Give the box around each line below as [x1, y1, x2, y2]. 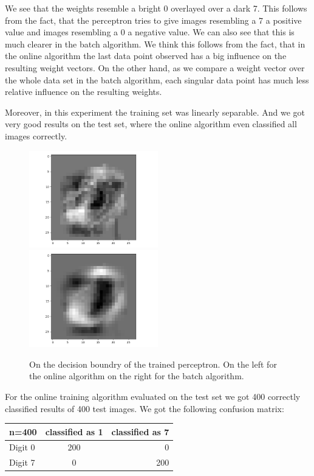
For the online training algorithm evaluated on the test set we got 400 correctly [5, 390, 301, 402]
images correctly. [5, 129, 67, 142]
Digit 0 [9, 441, 35, 453]
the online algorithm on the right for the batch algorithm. [29, 369, 244, 382]
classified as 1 [45, 425, 103, 438]
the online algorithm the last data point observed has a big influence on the [5, 49, 287, 62]
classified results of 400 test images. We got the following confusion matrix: [5, 402, 284, 415]
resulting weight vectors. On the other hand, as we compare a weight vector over [5, 61, 305, 74]
